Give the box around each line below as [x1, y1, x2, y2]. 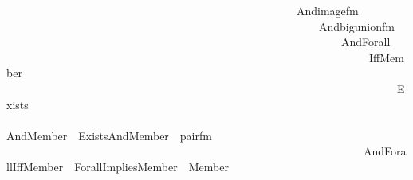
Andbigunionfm [318, 18, 395, 34]
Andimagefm [296, 2, 359, 18]
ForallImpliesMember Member [74, 158, 229, 174]
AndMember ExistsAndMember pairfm [6, 127, 212, 143]
